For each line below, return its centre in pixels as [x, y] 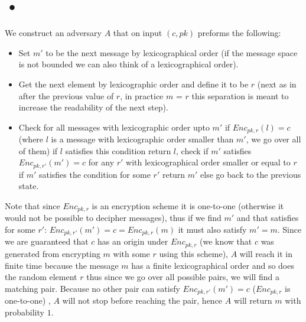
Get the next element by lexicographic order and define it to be [134, 84]
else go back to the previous [251, 174]
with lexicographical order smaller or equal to [208, 162]
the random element [41, 277]
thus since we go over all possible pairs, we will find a [183, 277]
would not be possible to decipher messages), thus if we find [113, 218]
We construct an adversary [53, 33]
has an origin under [133, 241]
